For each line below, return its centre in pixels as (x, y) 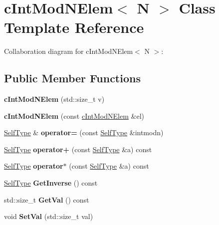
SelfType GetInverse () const (51, 183)
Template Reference (74, 27)
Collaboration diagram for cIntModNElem (69, 51)
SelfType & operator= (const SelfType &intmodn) (84, 132)
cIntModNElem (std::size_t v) (54, 99)
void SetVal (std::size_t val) (49, 216)
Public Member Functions (72, 78)
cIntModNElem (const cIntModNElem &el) (74, 115)
